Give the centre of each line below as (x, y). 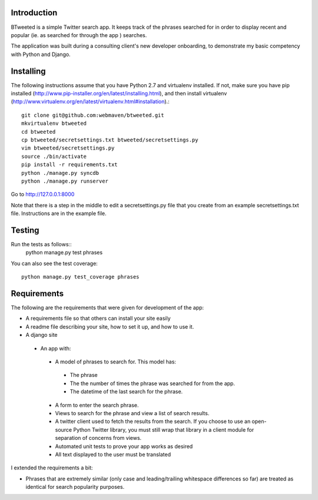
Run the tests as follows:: (41, 244)
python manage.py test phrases (64, 253)
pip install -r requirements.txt (69, 165)
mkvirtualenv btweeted (54, 123)
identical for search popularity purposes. (75, 487)
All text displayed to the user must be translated (113, 454)
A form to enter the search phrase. (97, 405)
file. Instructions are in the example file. (59, 213)
